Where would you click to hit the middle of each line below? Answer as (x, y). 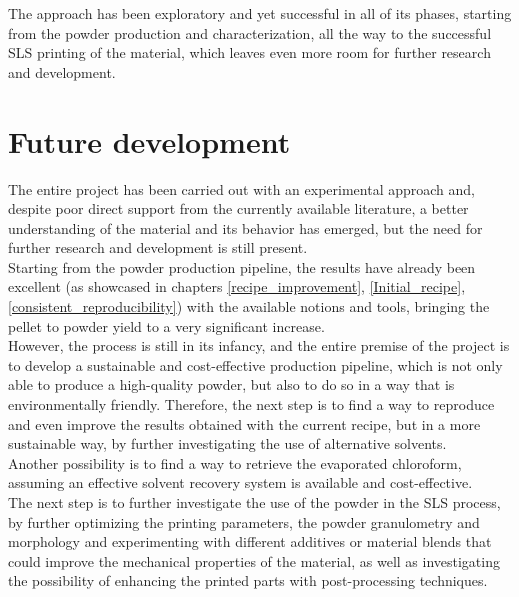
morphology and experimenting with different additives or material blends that (250, 541)
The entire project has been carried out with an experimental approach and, (241, 188)
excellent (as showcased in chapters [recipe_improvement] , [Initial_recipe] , (237, 286)
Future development (149, 140)
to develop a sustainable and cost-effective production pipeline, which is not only (255, 364)
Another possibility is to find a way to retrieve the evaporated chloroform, (235, 462)
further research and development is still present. (158, 247)
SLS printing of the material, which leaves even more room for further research (249, 52)
